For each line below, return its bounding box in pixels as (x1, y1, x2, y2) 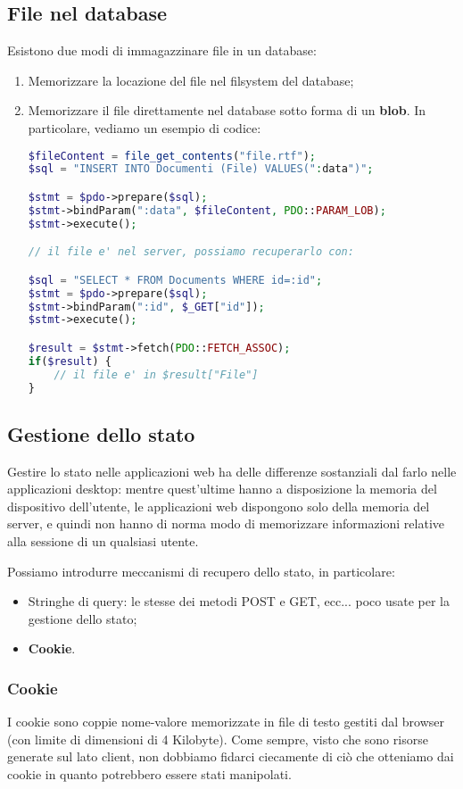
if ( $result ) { (28, 354, 112, 368)
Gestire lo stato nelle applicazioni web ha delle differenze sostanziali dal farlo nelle (7, 461, 457, 480)
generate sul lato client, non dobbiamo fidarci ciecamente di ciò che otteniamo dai (7, 747, 454, 766)
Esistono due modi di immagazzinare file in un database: (7, 41, 317, 60)
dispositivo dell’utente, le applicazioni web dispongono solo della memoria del (7, 496, 430, 515)
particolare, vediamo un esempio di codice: (28, 118, 261, 137)
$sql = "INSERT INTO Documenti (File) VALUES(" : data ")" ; (28, 162, 374, 176)
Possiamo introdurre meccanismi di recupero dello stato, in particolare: (7, 561, 395, 580)
